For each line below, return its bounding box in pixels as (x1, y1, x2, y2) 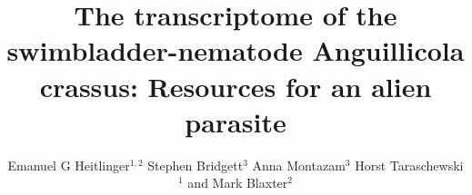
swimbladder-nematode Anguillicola (6, 32, 465, 69)
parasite (185, 102, 286, 140)
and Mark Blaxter (187, 173, 288, 192)
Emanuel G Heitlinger (7, 155, 130, 174)
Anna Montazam (252, 155, 346, 174)
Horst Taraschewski (355, 155, 464, 174)
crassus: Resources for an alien (39, 67, 432, 104)
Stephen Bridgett (147, 155, 244, 174)
